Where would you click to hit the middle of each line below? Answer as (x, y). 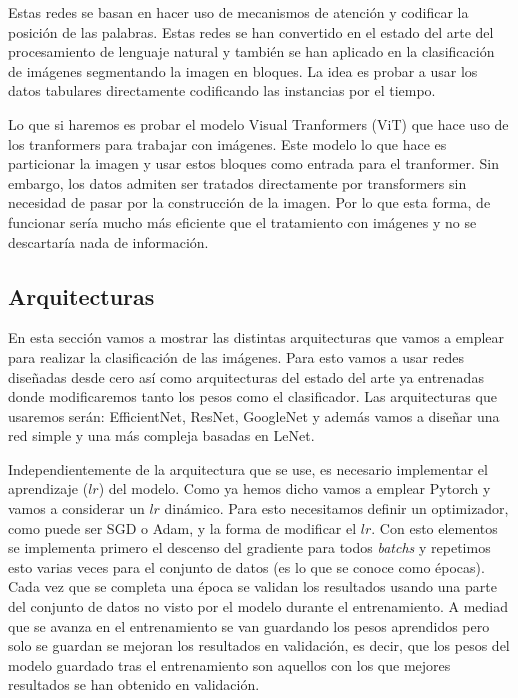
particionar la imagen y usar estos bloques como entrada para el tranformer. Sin (254, 163)
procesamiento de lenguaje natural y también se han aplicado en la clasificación (251, 51)
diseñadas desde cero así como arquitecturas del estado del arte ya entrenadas (246, 376)
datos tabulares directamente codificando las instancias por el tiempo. (222, 90)
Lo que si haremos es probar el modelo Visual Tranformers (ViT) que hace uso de (258, 123)
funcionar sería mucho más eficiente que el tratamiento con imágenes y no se (242, 221)
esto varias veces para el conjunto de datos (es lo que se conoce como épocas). (246, 566)
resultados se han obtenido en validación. (134, 684)
